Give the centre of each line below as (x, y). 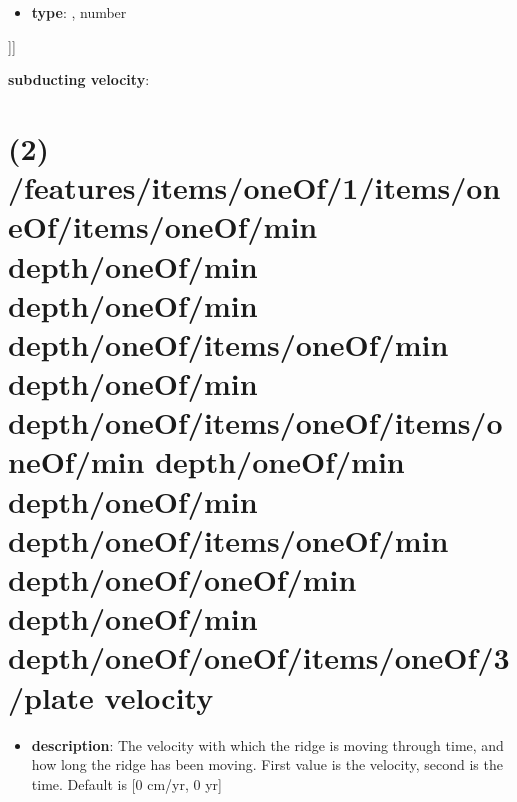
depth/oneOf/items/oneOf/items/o (255, 422)
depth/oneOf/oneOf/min (182, 579)
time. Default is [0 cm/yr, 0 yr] (126, 783)
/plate (51, 696)
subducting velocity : (79, 79)
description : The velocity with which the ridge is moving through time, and (267, 744)
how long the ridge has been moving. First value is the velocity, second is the (267, 764)
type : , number (79, 12)
